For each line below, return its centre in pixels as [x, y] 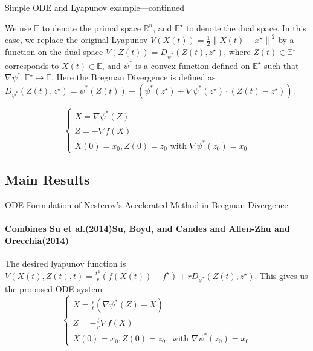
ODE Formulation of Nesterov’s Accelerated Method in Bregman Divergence [147, 204]
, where [237, 52]
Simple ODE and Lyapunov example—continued [95, 7]
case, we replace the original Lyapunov [76, 40]
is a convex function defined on [193, 65]
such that [282, 65]
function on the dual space [54, 52]
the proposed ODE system [54, 289]
